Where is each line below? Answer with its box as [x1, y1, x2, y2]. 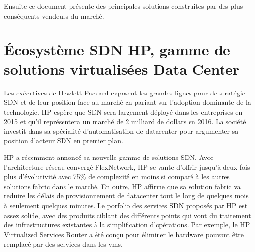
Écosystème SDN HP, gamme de [4, 39, 230, 60]
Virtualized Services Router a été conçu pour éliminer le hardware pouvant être [4, 229, 244, 239]
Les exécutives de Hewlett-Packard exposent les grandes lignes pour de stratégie [4, 87, 245, 97]
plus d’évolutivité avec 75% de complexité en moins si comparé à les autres [4, 171, 230, 182]
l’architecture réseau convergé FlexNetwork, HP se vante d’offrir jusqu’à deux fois [4, 161, 250, 172]
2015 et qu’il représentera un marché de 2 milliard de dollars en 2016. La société [4, 116, 246, 126]
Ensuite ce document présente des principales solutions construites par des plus [4, 1, 243, 11]
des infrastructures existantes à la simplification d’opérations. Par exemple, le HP [4, 220, 250, 230]
